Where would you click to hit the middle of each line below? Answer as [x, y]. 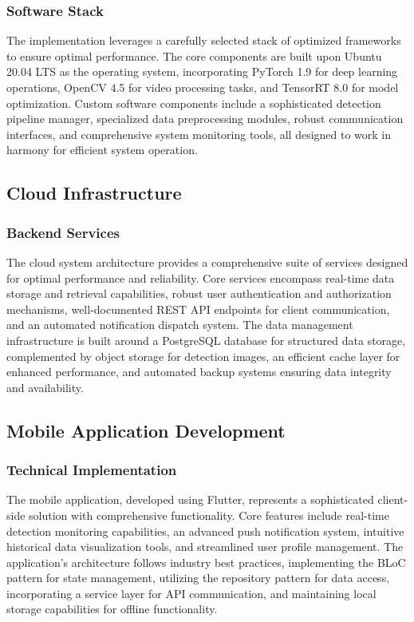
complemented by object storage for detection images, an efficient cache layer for [203, 356]
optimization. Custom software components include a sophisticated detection [194, 103]
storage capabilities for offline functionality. [112, 609]
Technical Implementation [92, 470]
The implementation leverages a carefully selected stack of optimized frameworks [204, 40]
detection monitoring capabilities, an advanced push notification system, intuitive [205, 531]
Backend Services [63, 232]
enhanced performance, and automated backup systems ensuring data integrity [199, 372]
